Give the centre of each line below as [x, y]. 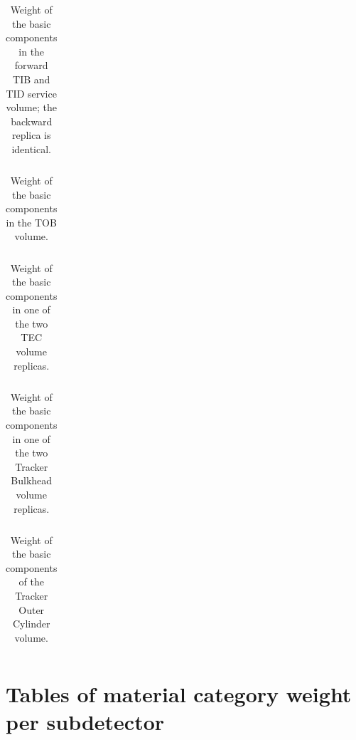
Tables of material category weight [179, 694]
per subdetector [85, 722]
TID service [31, 93]
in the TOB [31, 222]
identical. [32, 148]
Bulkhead [32, 480]
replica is [31, 135]
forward [31, 65]
